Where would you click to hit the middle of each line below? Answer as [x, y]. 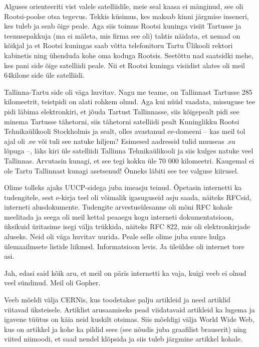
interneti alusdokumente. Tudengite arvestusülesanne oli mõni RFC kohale [118, 207]
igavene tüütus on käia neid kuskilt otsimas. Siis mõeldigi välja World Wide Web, [129, 319]
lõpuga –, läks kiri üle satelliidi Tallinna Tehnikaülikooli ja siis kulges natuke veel [129, 151]
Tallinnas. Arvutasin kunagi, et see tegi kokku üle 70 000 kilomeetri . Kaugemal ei [129, 160]
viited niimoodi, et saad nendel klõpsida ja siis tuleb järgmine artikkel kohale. [123, 339]
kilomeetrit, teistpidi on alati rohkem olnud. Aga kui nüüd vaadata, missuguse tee [130, 102]
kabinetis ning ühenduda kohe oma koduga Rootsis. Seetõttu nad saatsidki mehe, [129, 55]
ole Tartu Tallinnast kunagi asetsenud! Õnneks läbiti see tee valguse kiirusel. [121, 170]
